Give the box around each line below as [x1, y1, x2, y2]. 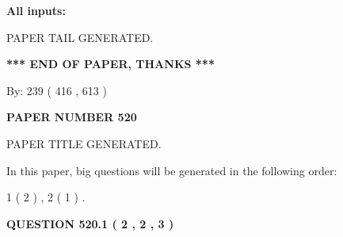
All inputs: [6, 2, 66, 18]
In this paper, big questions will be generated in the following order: [6, 162, 337, 178]
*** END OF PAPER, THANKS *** [6, 55, 215, 72]
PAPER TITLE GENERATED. [6, 135, 162, 151]
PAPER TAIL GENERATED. [6, 29, 154, 45]
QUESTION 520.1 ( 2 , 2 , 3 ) [6, 215, 174, 231]
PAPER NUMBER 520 [6, 109, 137, 125]
